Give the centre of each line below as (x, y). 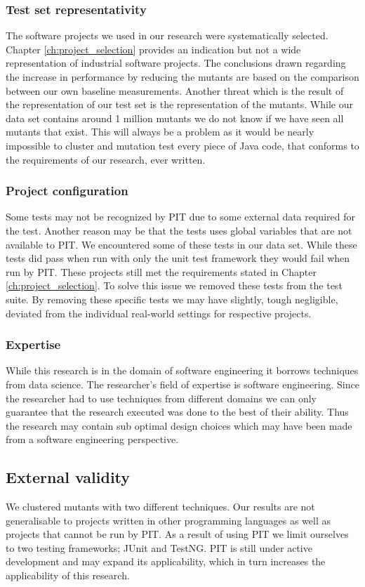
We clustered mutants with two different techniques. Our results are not (160, 507)
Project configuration (67, 191)
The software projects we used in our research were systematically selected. (167, 35)
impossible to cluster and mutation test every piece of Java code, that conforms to (182, 145)
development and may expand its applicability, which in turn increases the (166, 561)
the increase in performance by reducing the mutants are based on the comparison (182, 77)
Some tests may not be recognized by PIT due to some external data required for (180, 217)
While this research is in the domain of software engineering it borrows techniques (182, 370)
